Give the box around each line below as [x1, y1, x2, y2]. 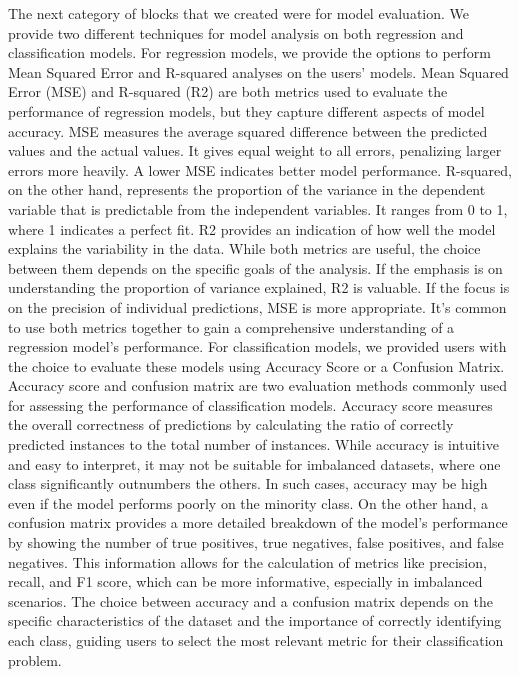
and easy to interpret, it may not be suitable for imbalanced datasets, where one [8, 453, 501, 474]
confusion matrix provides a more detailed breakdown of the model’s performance [8, 512, 508, 533]
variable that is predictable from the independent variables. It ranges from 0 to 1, [8, 198, 508, 219]
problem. [8, 649, 62, 670]
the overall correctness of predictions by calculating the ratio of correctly [8, 414, 454, 435]
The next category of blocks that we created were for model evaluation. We [8, 3, 470, 23]
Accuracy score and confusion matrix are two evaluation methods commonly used [8, 375, 507, 396]
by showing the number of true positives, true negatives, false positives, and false [8, 532, 504, 553]
